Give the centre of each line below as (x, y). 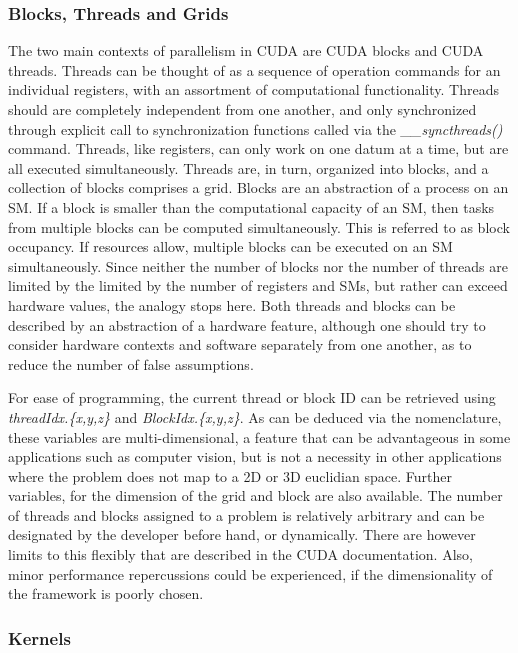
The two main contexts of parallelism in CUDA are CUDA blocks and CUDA (246, 50)
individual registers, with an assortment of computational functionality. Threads (253, 89)
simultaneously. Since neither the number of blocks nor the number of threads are (258, 265)
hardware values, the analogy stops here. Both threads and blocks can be (232, 304)
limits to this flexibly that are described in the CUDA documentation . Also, (240, 554)
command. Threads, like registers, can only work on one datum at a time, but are (258, 148)
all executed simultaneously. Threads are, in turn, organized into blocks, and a (248, 167)
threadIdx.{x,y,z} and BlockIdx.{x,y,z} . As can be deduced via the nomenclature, (255, 416)
